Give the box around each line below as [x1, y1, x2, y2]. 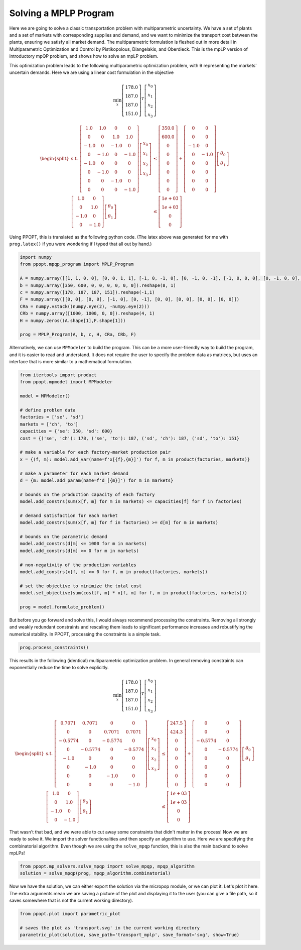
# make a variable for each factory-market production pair [20, 450, 171, 455]
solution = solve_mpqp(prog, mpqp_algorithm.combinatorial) [20, 871, 171, 876]
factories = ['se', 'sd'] [20, 414, 84, 420]
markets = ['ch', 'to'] [20, 421, 79, 427]
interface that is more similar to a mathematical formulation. [9, 359, 132, 365]
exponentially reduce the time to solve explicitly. [9, 665, 109, 671]
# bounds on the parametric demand [20, 534, 107, 540]
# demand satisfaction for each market [20, 512, 118, 518]
